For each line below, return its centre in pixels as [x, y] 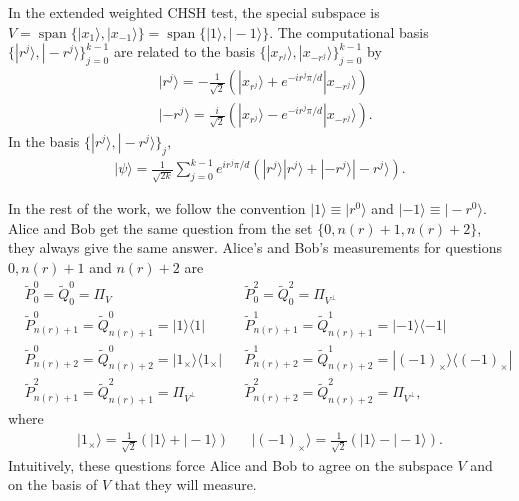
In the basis [44, 141]
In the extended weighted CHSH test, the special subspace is [194, 12]
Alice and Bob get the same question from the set [160, 227]
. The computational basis [349, 31]
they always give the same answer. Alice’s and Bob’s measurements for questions [255, 247]
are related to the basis [184, 51]
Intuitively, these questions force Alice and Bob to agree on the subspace [230, 464]
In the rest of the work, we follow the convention [157, 208]
